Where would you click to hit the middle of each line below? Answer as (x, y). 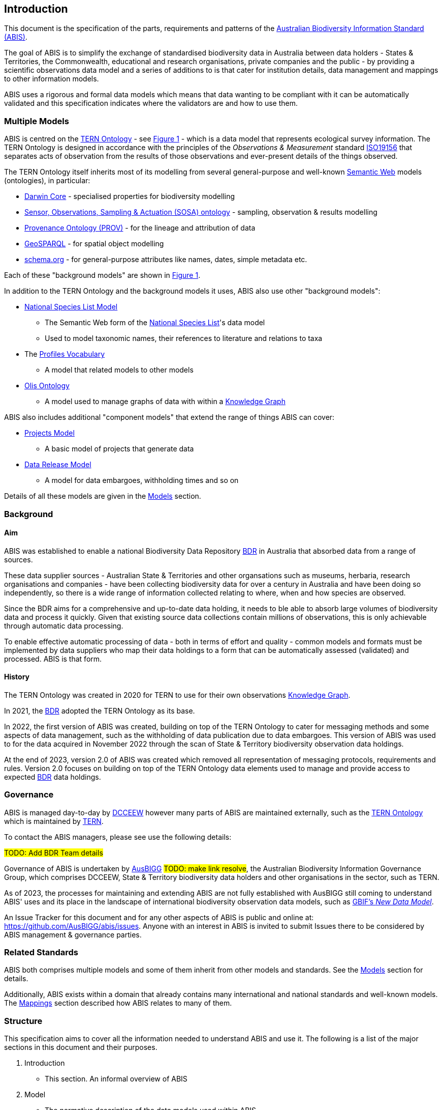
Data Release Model (58, 465)
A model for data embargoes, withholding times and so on (142, 480)
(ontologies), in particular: (47, 181)
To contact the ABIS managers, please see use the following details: (118, 837)
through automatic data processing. (64, 625)
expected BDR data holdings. (53, 777)
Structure (23, 1021)
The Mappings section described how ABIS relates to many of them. (118, 1003)
